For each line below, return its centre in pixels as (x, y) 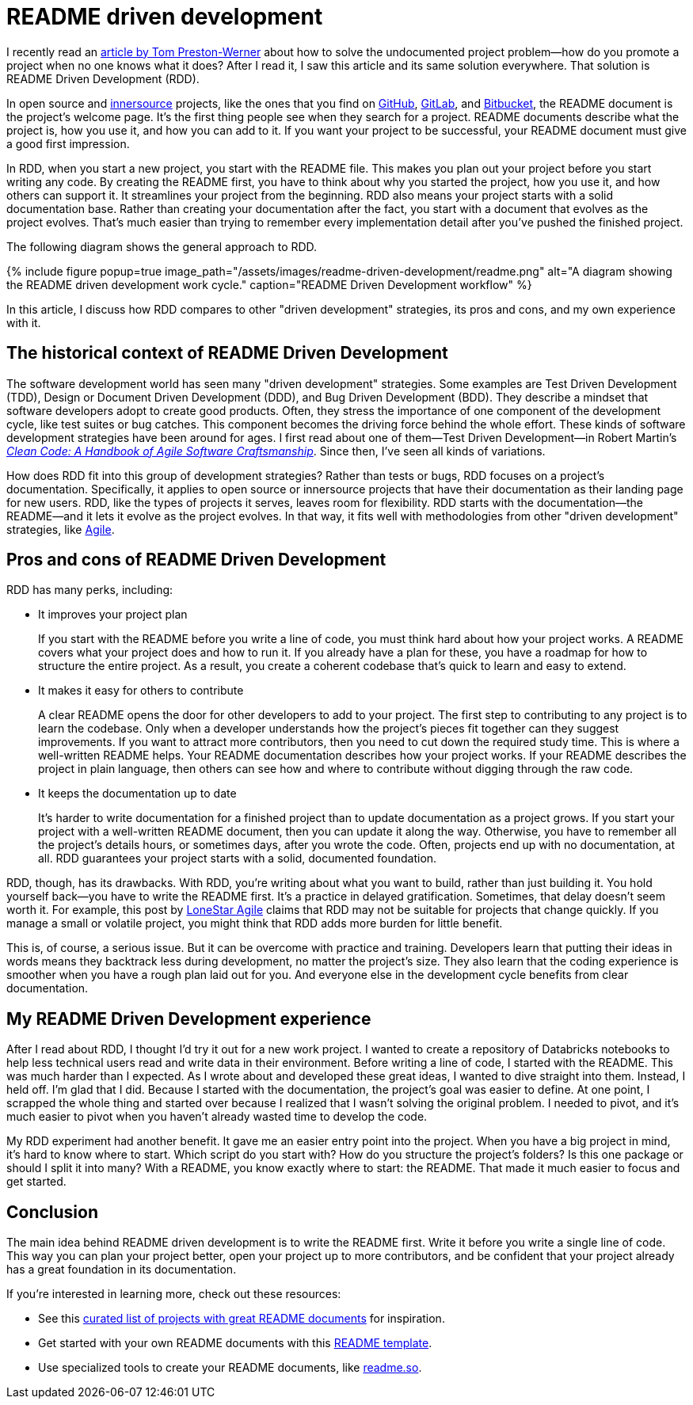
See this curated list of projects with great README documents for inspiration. (242, 1319)
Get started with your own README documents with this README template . (235, 1343)
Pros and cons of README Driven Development (196, 560)
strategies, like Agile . (61, 529)
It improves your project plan (113, 615)
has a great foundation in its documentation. (122, 1270)
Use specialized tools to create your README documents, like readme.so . (230, 1368)
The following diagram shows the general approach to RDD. (162, 246)
